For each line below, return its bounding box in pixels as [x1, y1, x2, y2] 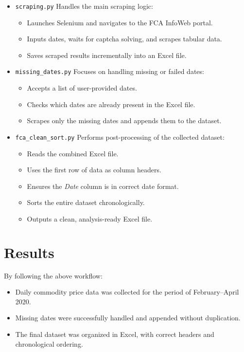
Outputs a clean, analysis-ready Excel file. [27, 213, 153, 223]
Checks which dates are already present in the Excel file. [27, 99, 195, 109]
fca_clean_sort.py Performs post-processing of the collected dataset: [15, 131, 225, 142]
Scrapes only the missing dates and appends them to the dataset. [27, 115, 222, 126]
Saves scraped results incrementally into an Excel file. [27, 50, 187, 60]
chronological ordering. [15, 338, 83, 349]
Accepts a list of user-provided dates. [27, 83, 137, 93]
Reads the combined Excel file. [27, 148, 119, 158]
